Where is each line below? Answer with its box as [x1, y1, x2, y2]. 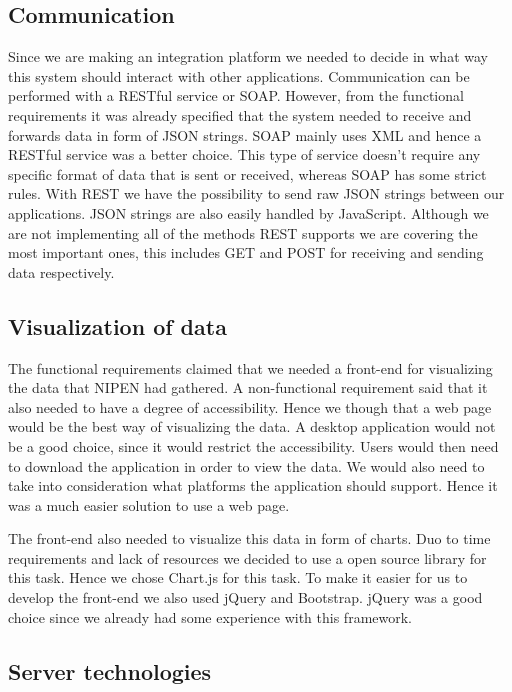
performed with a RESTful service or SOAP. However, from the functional [8, 85, 464, 106]
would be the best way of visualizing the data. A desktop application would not [8, 416, 496, 437]
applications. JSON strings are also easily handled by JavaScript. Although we [8, 202, 489, 223]
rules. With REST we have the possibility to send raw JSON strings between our [8, 183, 505, 204]
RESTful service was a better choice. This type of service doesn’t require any [8, 144, 481, 165]
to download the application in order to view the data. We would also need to [8, 455, 485, 476]
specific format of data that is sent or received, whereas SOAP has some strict [8, 163, 487, 184]
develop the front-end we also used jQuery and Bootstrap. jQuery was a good [8, 587, 483, 608]
